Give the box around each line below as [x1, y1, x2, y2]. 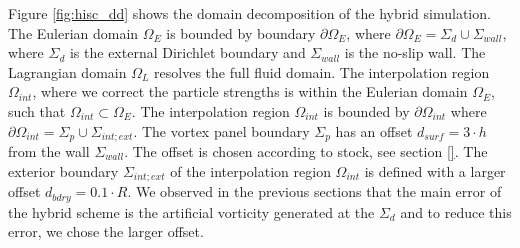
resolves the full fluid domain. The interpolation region [154, 61, 490, 82]
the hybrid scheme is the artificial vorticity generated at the [8, 201, 375, 222]
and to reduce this [400, 201, 512, 222]
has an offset [335, 120, 413, 141]
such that [8, 100, 66, 121]
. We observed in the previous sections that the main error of [127, 181, 502, 202]
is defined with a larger [364, 160, 506, 181]
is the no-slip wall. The [344, 42, 486, 63]
